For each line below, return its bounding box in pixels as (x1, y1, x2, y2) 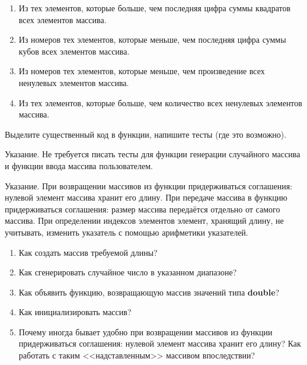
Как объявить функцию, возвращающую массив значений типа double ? (18, 285, 280, 298)
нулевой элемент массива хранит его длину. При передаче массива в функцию (5, 191, 287, 204)
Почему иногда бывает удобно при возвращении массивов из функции (18, 325, 273, 338)
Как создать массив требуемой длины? (18, 246, 158, 258)
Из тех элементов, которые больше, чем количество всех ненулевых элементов (18, 96, 302, 109)
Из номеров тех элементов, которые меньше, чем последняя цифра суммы (18, 33, 286, 46)
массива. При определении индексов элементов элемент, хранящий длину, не (5, 214, 284, 227)
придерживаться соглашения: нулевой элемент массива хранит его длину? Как (18, 337, 301, 350)
